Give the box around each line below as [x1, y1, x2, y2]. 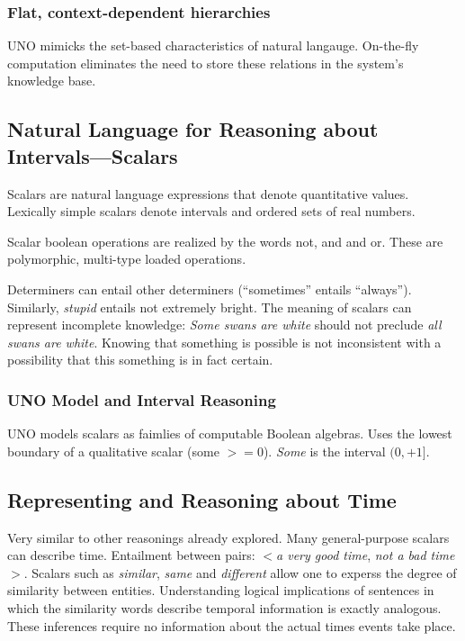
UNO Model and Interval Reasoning [7, 388, 276, 411]
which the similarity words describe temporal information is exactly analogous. [7, 598, 442, 617]
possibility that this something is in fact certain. [7, 350, 273, 369]
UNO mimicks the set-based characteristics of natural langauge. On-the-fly [7, 36, 419, 55]
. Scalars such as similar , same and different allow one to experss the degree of [23, 563, 457, 582]
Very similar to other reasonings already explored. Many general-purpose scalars [7, 528, 450, 546]
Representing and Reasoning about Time [7, 485, 397, 513]
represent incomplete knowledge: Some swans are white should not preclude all [7, 315, 442, 334]
